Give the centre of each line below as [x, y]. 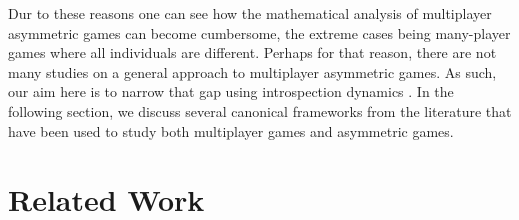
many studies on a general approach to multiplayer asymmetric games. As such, [252, 71]
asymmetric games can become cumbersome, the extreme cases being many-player [259, 32]
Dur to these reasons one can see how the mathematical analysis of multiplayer [250, 13]
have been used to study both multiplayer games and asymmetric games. [231, 130]
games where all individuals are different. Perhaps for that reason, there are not [252, 52]
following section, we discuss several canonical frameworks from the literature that [260, 110]
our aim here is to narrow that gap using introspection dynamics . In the [231, 91]
